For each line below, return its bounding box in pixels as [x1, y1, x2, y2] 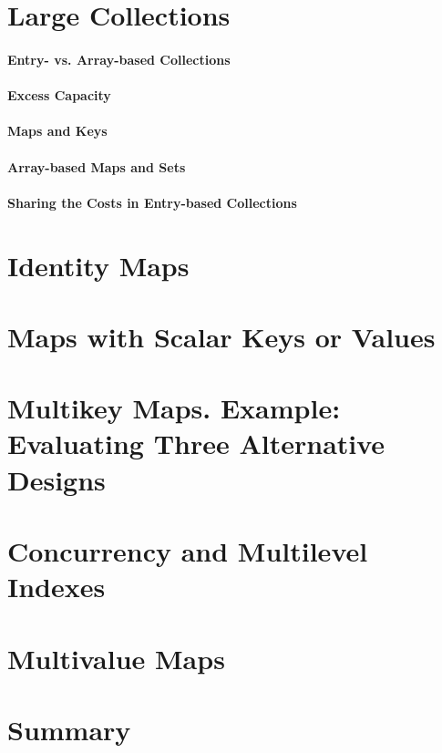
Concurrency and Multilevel [7, 532, 368, 569]
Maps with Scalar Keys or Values [7, 317, 436, 355]
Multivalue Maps [7, 639, 225, 676]
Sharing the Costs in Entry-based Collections [7, 192, 297, 211]
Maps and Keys [7, 121, 108, 140]
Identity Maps [7, 246, 190, 284]
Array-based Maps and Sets [7, 157, 186, 176]
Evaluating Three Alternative [7, 425, 385, 462]
